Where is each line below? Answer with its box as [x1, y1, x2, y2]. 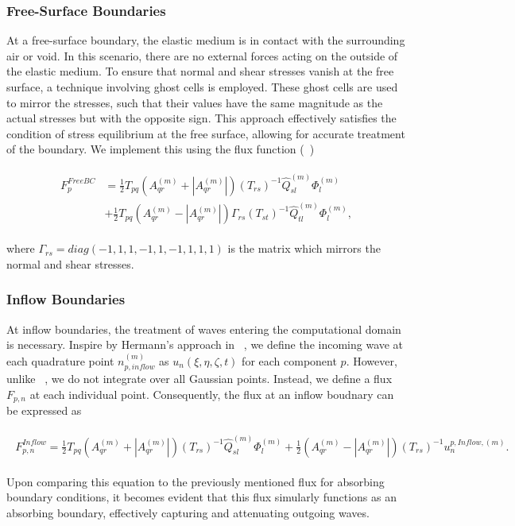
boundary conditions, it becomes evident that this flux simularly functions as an [6, 489, 397, 505]
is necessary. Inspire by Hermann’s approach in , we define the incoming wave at [6, 336, 404, 353]
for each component [242, 352, 337, 369]
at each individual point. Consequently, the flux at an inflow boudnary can [29, 385, 394, 402]
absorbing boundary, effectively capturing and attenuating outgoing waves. [6, 504, 370, 520]
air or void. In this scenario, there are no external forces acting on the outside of [6, 47, 398, 64]
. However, [346, 352, 397, 369]
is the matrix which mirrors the [227, 240, 381, 257]
